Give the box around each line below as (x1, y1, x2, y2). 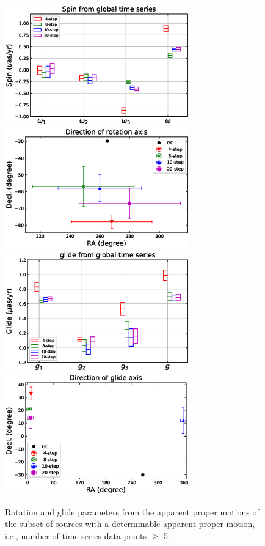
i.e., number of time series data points (5, 529, 147, 542)
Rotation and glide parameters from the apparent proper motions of (5, 505, 260, 518)
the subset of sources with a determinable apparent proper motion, (5, 517, 255, 530)
